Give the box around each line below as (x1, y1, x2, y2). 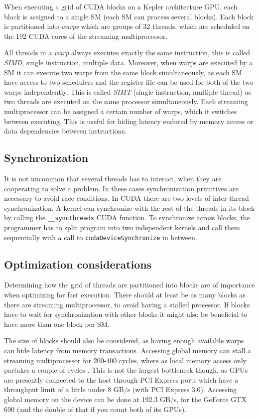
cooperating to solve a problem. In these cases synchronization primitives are (4, 183, 239, 193)
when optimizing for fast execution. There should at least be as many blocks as (4, 289, 246, 299)
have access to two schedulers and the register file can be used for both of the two (4, 77, 254, 87)
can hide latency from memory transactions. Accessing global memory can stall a (4, 345, 251, 355)
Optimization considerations (4, 256, 152, 272)
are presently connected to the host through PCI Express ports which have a (4, 374, 239, 385)
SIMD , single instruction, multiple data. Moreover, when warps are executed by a (4, 57, 253, 67)
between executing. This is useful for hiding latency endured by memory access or (4, 116, 254, 126)
